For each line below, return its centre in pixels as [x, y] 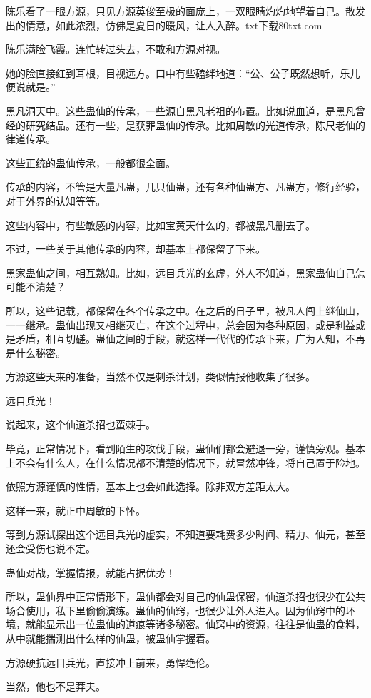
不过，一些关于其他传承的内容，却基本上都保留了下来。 [136, 249]
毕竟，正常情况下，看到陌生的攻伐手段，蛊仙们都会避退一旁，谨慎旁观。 [176, 449]
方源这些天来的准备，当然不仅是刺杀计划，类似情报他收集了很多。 [161, 376]
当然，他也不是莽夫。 [56, 686]
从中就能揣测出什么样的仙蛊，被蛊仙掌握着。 [111, 638]
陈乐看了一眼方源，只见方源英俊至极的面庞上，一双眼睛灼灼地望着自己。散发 [185, 11]
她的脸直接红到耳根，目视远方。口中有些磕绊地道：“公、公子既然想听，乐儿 [183, 72]
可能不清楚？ [36, 287]
